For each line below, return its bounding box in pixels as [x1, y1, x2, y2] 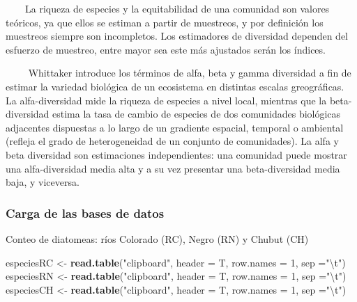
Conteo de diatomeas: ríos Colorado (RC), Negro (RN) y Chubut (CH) [6, 231, 309, 246]
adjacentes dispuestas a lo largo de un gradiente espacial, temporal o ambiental [6, 120, 344, 134]
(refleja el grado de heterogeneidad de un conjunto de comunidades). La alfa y [6, 134, 339, 148]
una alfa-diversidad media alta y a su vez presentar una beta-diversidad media [6, 161, 340, 175]
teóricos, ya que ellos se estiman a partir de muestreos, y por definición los [6, 15, 324, 29]
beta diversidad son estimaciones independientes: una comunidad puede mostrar [6, 147, 347, 161]
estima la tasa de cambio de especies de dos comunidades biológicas [52, 106, 341, 121]
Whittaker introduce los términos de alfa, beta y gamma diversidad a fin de [28, 65, 351, 80]
